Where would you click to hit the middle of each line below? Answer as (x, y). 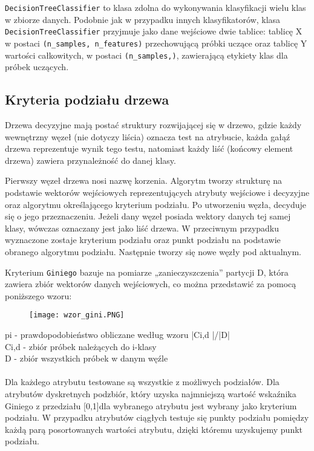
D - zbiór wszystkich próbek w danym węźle (87, 358)
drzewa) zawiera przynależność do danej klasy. (90, 160)
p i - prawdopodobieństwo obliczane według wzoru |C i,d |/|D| (117, 335)
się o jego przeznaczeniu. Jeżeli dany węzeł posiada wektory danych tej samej (148, 216)
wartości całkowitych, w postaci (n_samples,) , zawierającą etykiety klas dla (146, 55)
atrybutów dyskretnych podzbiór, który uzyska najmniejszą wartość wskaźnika (151, 394)
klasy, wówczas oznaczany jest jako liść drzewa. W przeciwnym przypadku (142, 228)
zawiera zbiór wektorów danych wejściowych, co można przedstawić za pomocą (151, 284)
